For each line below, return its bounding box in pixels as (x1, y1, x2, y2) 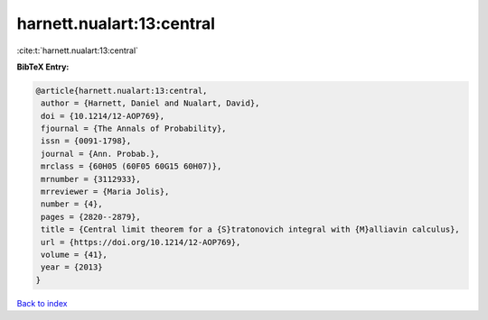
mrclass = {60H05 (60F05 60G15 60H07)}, (41, 161, 222, 171)
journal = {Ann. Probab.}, (41, 149, 160, 159)
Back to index (16, 297, 68, 308)
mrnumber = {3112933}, (41, 174, 142, 184)
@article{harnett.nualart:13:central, (35, 86, 208, 96)
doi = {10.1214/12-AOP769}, (41, 111, 165, 121)
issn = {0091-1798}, (41, 136, 132, 146)
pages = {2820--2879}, (41, 212, 142, 222)
